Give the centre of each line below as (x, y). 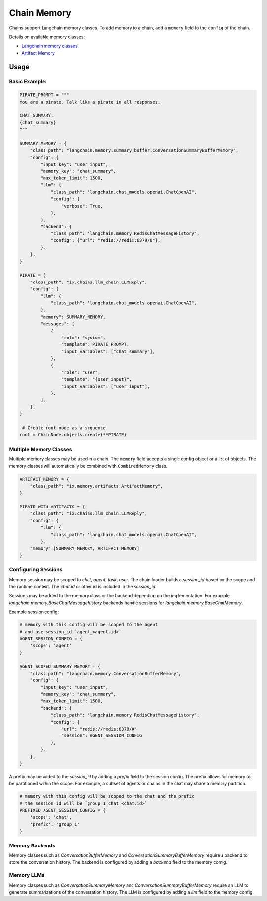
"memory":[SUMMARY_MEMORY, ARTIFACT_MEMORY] (85, 548)
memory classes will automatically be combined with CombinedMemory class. (88, 466)
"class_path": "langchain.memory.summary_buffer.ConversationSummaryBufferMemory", (134, 150)
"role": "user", (81, 372)
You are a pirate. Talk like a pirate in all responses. (90, 102)
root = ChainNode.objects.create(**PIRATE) (73, 435)
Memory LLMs (27, 875)
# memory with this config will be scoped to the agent (89, 625)
